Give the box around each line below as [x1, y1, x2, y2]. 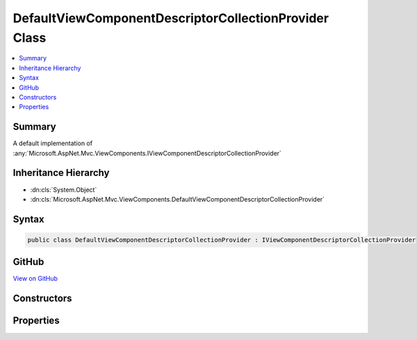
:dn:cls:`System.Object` [30, 185, 97, 194]
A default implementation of [13, 139, 93, 147]
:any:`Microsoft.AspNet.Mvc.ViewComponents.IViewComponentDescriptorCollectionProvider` [13, 149, 281, 157]
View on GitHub [13, 275, 58, 283]
